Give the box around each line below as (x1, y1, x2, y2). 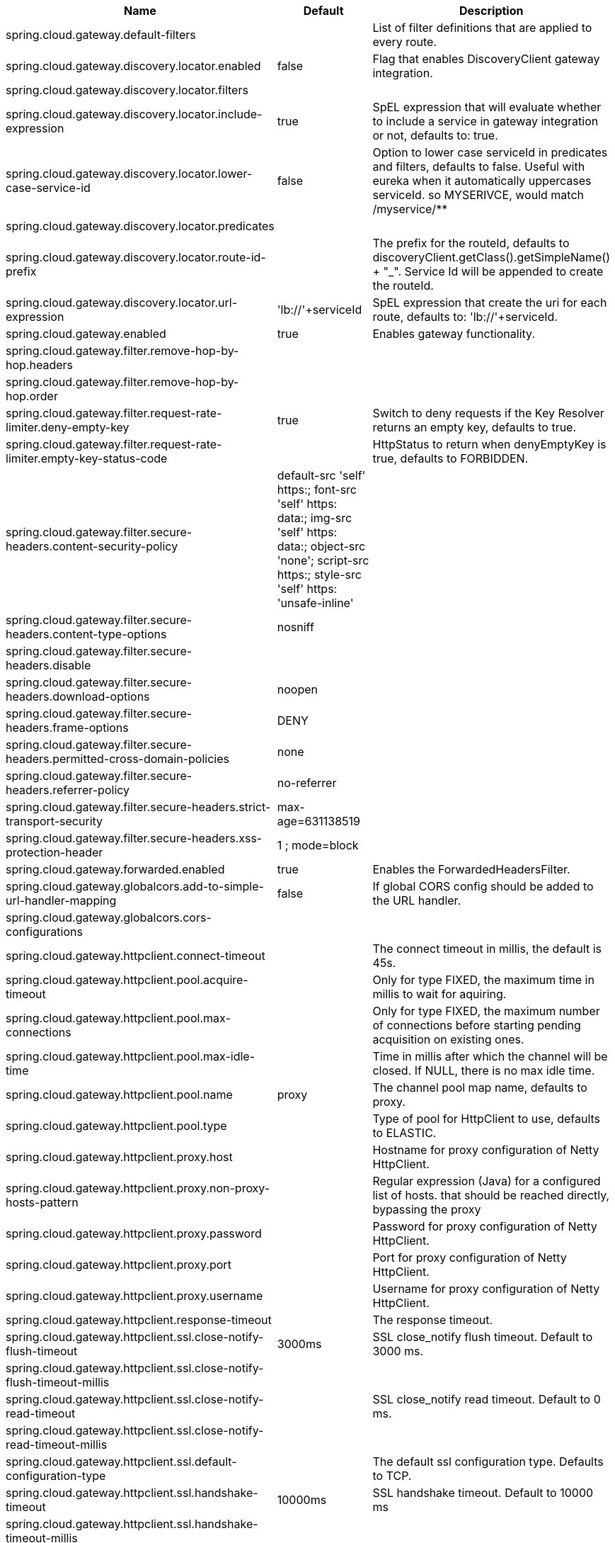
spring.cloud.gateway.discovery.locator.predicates (6, 219, 275, 233)
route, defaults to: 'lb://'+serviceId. (372, 310, 558, 324)
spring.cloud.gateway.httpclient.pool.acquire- (6, 973, 248, 987)
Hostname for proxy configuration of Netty (372, 1143, 599, 1157)
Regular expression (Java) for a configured (372, 1174, 601, 1188)
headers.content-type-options (6, 627, 167, 641)
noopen (277, 682, 318, 696)
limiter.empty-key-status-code (6, 451, 168, 465)
